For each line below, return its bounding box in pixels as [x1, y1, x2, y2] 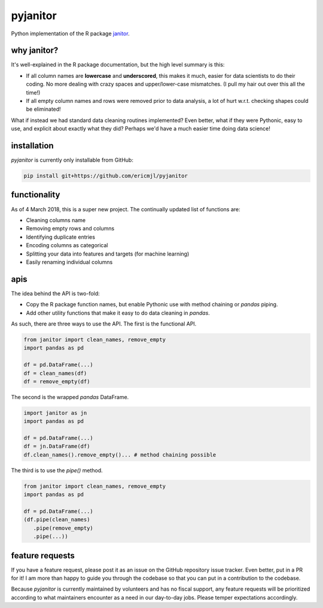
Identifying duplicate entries [26, 233, 96, 241]
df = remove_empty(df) [23, 378, 90, 385]
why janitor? [11, 45, 59, 56]
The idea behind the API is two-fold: [11, 290, 100, 297]
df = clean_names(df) [23, 370, 87, 376]
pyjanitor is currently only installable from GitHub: [11, 156, 134, 164]
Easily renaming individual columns [26, 258, 113, 266]
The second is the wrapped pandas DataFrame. [11, 393, 129, 400]
